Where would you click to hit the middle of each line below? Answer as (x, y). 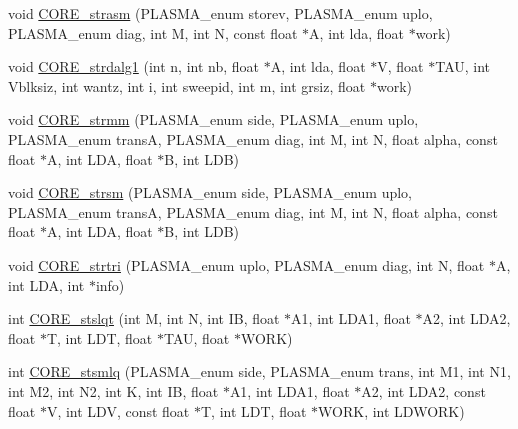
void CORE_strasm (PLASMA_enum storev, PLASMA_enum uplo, (220, 13)
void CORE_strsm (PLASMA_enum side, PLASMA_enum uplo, (210, 192)
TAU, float (196, 337)
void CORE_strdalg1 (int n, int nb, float (134, 66)
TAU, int (463, 66)
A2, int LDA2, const (423, 390)
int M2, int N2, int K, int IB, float (113, 390)
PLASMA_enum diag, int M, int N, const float (153, 32)
